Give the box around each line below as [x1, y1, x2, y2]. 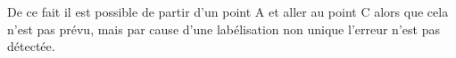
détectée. [7, 37, 55, 55]
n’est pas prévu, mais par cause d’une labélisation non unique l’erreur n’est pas [7, 19, 440, 38]
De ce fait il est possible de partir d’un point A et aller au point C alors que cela [7, 3, 449, 20]
